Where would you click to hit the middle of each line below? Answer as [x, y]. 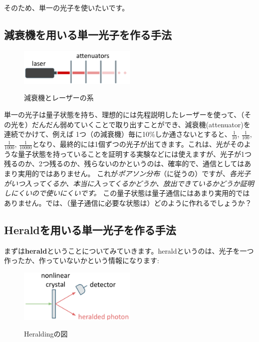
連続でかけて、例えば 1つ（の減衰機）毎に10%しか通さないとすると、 [118, 134]
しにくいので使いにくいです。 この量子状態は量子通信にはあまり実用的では [127, 193]
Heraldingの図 [46, 334]
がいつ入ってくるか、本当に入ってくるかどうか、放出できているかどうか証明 [129, 183]
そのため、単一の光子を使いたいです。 [67, 7]
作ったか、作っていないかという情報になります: [82, 260]
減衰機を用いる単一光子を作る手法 [88, 34]
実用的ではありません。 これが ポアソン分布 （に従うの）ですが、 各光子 [134, 173]
